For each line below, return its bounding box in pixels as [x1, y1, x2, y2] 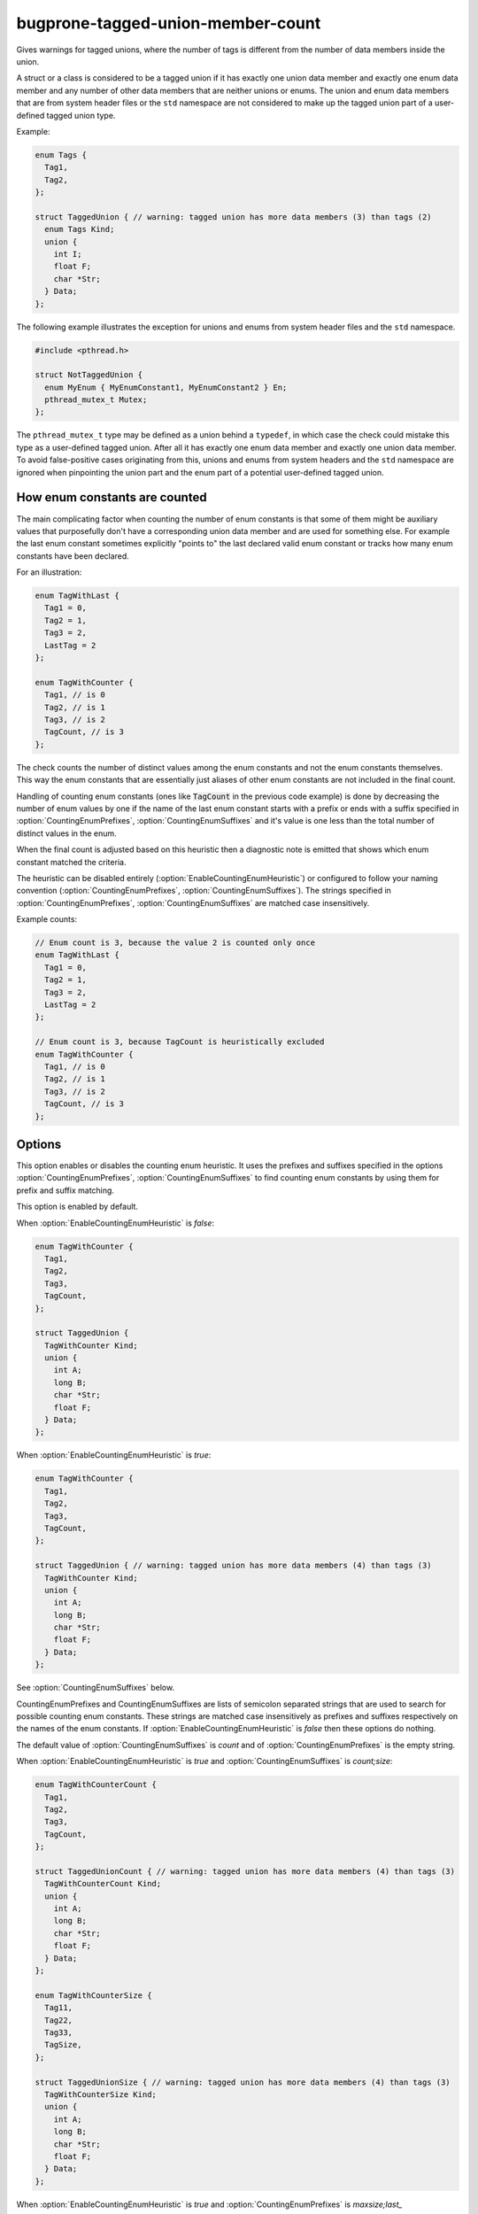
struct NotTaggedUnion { [35, 370, 143, 380]
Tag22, [44, 2015, 73, 2025]
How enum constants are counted [16, 490, 207, 505]
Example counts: [16, 914, 78, 925]
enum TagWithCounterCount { [35, 1780, 157, 1790]
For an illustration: [16, 567, 82, 577]
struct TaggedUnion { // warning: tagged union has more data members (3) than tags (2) [35, 212, 433, 221]
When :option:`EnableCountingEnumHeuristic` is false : [16, 1218, 215, 1228]
